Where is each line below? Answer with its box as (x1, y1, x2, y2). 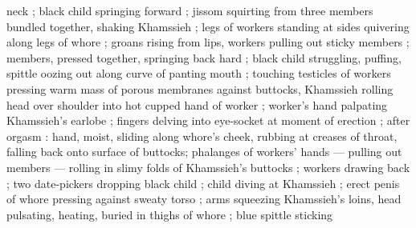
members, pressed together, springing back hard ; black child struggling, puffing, (6, 49, 402, 66)
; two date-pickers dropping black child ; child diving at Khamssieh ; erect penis (6, 174, 400, 191)
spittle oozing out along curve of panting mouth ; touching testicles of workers (6, 65, 391, 82)
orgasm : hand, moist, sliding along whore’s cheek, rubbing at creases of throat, (6, 127, 398, 144)
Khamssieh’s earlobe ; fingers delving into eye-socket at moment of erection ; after (6, 112, 410, 129)
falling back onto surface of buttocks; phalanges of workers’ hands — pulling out (6, 143, 402, 160)
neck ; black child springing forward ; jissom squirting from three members (6, 2, 373, 18)
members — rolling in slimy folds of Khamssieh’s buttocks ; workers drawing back (6, 158, 410, 175)
